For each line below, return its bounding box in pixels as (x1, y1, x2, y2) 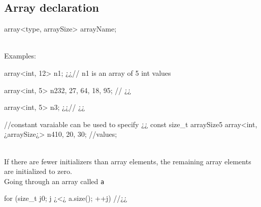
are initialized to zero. (4, 166, 72, 176)
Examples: (4, 50, 36, 61)
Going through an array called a (4, 175, 105, 186)
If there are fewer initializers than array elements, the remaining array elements (4, 156, 251, 166)
